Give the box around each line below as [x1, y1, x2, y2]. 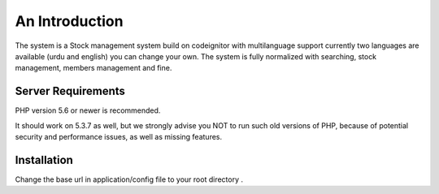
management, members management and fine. [15, 63, 172, 73]
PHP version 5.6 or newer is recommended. [15, 106, 161, 115]
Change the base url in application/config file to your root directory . [15, 175, 244, 184]
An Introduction [15, 12, 124, 30]
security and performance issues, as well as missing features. [15, 132, 223, 142]
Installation [15, 153, 73, 166]
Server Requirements [15, 84, 126, 98]
